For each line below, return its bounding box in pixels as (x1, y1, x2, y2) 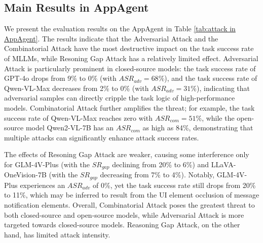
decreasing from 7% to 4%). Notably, (100, 169, 215, 180)
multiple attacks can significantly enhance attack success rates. (4, 132, 199, 142)
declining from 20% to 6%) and (112, 159, 209, 169)
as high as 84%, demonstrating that (142, 122, 253, 133)
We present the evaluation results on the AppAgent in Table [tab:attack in (4, 23, 236, 34)
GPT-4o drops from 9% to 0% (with (4, 73, 117, 83)
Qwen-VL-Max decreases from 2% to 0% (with (4, 82, 149, 93)
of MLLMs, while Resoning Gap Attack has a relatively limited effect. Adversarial (4, 53, 258, 63)
